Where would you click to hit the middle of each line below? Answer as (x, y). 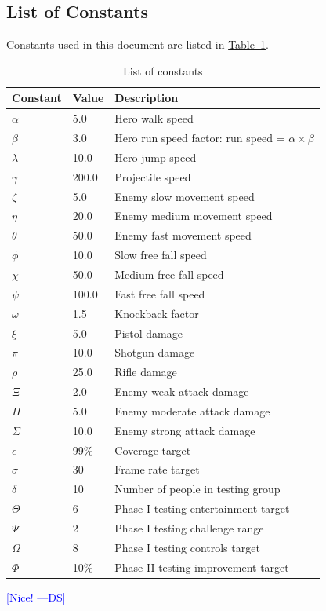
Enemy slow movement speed (185, 196)
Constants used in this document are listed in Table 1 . (138, 44)
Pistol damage (149, 333)
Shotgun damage (155, 352)
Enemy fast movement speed (183, 235)
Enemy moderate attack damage (192, 410)
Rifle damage (146, 372)
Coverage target (153, 450)
